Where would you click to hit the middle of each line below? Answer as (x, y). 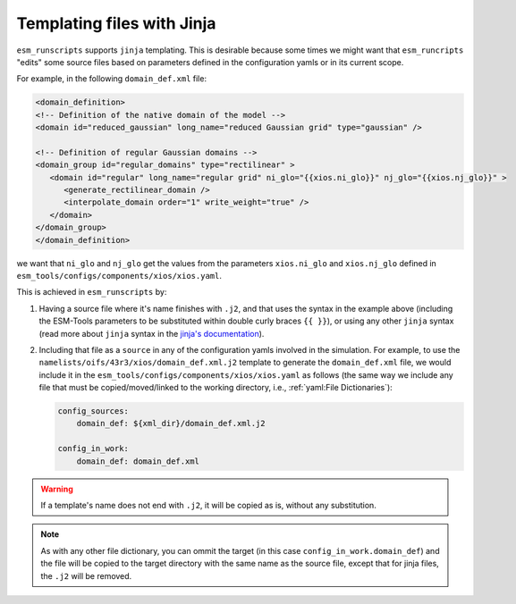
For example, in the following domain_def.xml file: (112, 79)
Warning (57, 489)
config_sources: (93, 411)
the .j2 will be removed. (86, 575)
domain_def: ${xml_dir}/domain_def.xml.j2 (171, 424)
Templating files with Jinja (116, 23)
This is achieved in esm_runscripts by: (92, 292)
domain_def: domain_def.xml (138, 461)
